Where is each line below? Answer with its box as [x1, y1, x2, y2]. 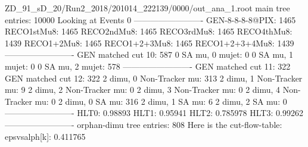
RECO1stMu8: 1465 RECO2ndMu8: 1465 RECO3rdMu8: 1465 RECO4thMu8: [5, 25, 293, 37]
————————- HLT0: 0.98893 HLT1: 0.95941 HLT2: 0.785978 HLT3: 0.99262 [5, 107, 303, 119]
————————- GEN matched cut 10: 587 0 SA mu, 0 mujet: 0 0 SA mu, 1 [5, 48, 294, 61]
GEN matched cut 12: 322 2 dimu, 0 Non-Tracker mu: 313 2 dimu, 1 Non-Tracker [5, 71, 303, 84]
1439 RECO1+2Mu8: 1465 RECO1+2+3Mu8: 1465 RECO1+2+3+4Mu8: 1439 [5, 36, 294, 49]
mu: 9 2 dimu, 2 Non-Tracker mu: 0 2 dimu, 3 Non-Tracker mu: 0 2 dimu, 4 [5, 83, 281, 96]
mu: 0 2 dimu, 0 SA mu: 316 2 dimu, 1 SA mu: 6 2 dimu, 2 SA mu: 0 [35, 95, 287, 107]
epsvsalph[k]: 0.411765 [5, 130, 86, 142]
